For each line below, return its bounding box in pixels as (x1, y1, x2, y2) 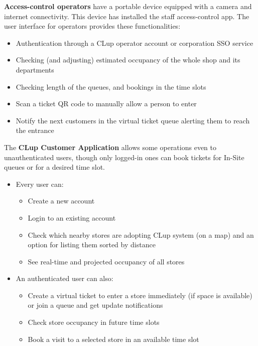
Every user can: (16, 178, 64, 189)
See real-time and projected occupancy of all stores (28, 256, 185, 266)
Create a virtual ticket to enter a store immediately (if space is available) (28, 290, 252, 300)
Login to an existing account (28, 212, 116, 223)
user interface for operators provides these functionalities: (4, 21, 181, 31)
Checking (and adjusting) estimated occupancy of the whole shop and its (16, 54, 240, 65)
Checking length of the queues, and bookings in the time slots (16, 81, 206, 92)
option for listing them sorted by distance (28, 239, 156, 250)
